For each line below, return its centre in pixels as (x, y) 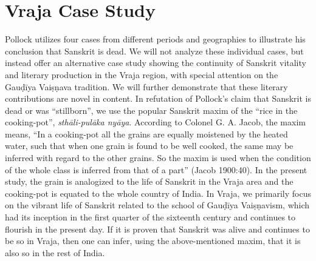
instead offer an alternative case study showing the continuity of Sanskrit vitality (156, 63)
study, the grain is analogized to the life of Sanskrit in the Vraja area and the (149, 181)
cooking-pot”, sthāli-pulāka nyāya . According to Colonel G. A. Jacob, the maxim (155, 122)
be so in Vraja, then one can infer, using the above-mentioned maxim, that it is (153, 241)
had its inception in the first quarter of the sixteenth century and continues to (150, 217)
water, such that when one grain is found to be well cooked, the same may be (149, 146)
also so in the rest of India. (55, 252)
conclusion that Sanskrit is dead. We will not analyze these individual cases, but (154, 51)
